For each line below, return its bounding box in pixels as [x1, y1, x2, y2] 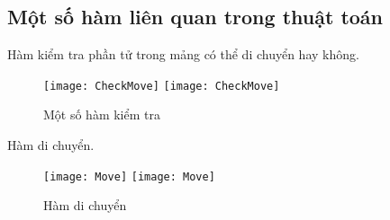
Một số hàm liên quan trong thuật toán [7, 3, 383, 31]
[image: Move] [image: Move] [43, 170, 215, 183]
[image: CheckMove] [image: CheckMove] [43, 79, 280, 92]
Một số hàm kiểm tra [43, 105, 160, 124]
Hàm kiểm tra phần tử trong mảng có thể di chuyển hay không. [7, 45, 359, 64]
